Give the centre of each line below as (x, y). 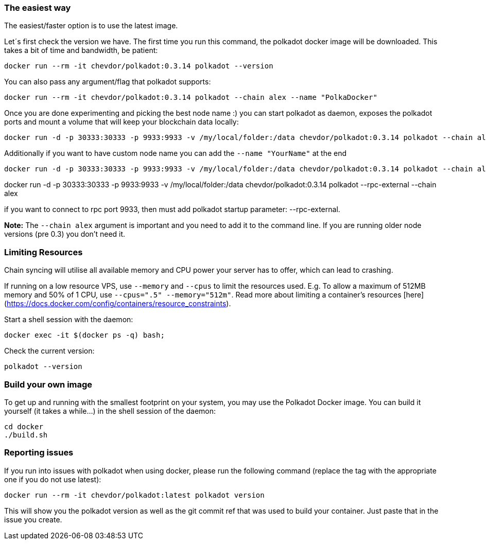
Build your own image (48, 384)
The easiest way (38, 8)
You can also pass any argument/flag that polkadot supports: (108, 82)
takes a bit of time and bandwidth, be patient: (81, 50)
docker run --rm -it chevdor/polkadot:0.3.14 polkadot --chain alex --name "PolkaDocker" (191, 98)
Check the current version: (49, 351)
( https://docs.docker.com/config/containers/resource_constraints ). (118, 304)
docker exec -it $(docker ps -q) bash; (84, 335)
